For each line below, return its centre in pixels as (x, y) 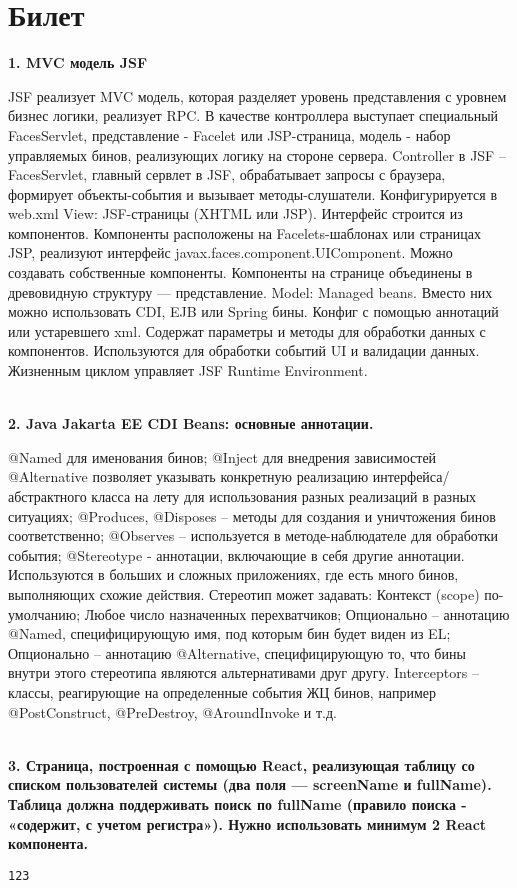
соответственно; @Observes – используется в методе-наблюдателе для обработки (253, 535)
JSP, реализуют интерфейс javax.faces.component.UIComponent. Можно (230, 252)
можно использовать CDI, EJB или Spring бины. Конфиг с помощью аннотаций (253, 311)
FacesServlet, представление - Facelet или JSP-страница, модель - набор (229, 134)
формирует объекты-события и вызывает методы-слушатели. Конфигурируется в (253, 193)
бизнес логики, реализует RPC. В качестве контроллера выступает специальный (253, 115)
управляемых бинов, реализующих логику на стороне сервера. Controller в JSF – (257, 154)
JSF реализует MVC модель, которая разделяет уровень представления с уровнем (257, 95)
